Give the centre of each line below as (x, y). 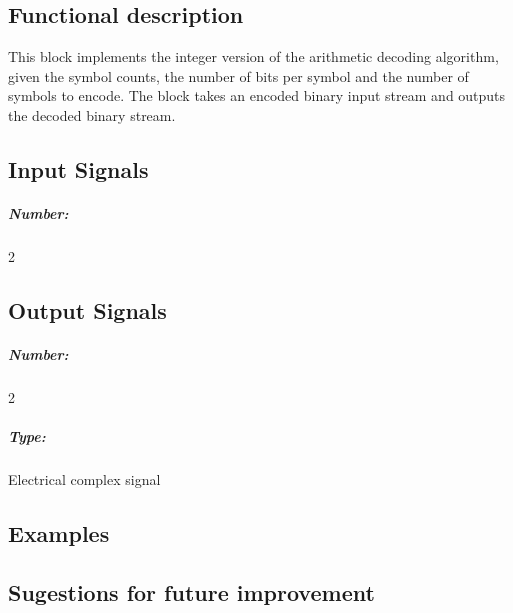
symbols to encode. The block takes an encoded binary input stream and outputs (257, 95)
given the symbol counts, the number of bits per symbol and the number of (238, 75)
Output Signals (87, 309)
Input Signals (78, 168)
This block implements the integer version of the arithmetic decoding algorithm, (253, 56)
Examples (59, 533)
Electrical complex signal (84, 479)
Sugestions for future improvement (191, 591)
